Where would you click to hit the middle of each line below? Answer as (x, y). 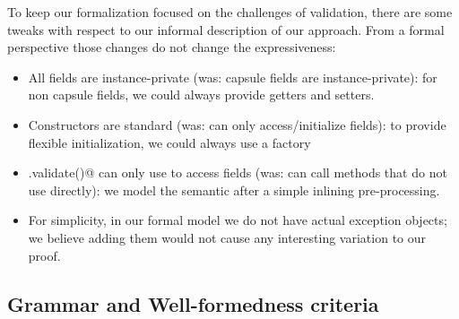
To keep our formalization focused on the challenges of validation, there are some (230, 12)
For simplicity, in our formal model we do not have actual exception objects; (238, 220)
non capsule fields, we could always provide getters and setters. (201, 95)
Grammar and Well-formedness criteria (193, 303)
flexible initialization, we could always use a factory (169, 142)
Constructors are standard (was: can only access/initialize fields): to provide (237, 124)
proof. (44, 255)
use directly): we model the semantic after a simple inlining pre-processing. (234, 190)
